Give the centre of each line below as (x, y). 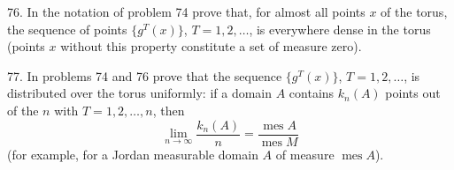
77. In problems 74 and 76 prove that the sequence (145, 75)
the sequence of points (67, 29)
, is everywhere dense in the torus (340, 29)
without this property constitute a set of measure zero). (211, 46)
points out (413, 93)
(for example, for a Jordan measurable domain (133, 154)
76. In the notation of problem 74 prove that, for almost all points (186, 11)
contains (312, 93)
